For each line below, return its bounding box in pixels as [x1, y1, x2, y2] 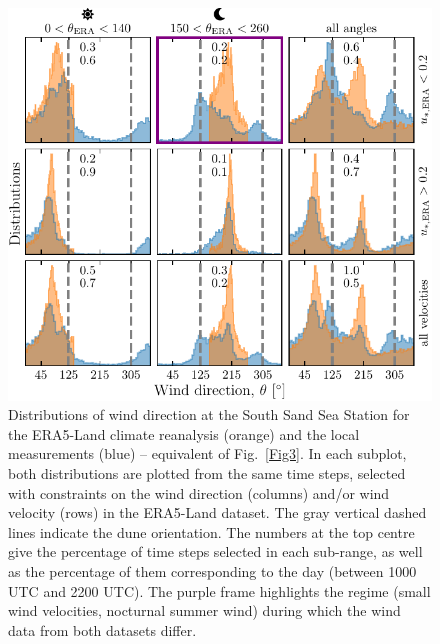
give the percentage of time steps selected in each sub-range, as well [8, 541, 423, 562]
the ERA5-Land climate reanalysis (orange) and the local [8, 423, 360, 444]
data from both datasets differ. [8, 619, 197, 640]
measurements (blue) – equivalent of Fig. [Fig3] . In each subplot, [8, 443, 407, 464]
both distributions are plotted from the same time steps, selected [8, 463, 406, 483]
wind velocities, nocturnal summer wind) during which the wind [8, 600, 401, 621]
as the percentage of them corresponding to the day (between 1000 [8, 560, 417, 581]
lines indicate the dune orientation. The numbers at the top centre [8, 521, 415, 542]
